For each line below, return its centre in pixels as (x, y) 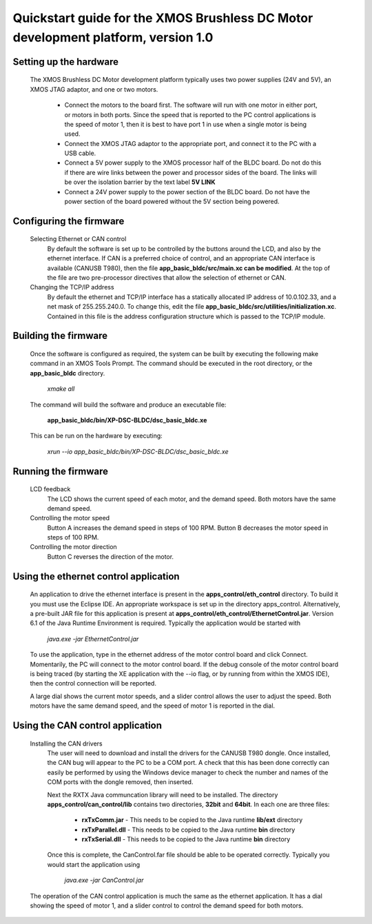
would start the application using (94, 864)
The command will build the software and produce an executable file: (128, 404)
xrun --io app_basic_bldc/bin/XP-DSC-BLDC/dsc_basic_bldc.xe (138, 451)
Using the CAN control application (87, 725)
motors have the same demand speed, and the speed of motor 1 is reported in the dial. (153, 706)
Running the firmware (60, 471)
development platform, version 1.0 (113, 37)
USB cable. (80, 153)
